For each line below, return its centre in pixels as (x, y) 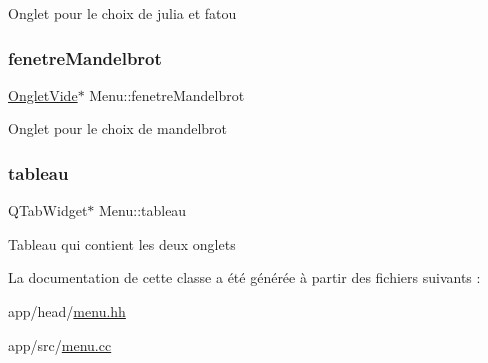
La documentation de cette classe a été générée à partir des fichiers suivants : (244, 277)
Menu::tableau (143, 210)
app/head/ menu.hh (67, 311)
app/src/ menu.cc (60, 344)
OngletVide (43, 94)
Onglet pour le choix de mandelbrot (118, 128)
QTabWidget (48, 210)
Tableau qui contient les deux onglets (122, 243)
